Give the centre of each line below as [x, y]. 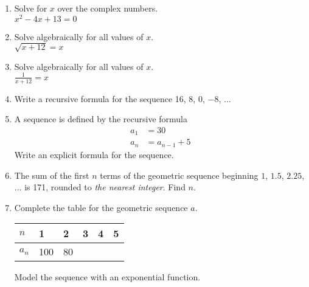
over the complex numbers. [108, 8]
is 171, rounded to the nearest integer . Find [105, 187]
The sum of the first [52, 175]
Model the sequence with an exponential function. [107, 277]
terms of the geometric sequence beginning [179, 175]
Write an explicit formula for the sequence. [94, 154]
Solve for [31, 8]
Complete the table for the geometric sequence [101, 207]
